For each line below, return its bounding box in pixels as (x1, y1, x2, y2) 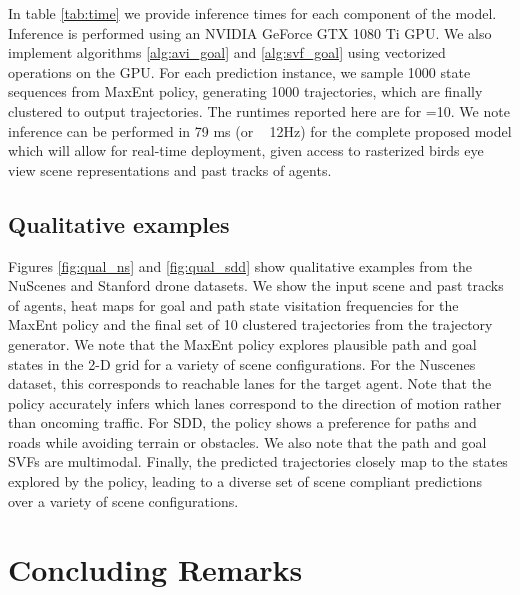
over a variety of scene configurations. (8, 490, 239, 511)
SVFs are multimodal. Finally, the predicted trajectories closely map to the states (8, 451, 508, 472)
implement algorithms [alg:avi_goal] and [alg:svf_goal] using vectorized (8, 42, 446, 63)
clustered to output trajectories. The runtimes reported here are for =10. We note (8, 100, 510, 121)
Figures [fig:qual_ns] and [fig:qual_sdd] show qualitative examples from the (8, 255, 472, 276)
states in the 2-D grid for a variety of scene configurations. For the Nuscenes (8, 353, 476, 374)
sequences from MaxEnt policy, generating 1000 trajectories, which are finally (8, 81, 483, 102)
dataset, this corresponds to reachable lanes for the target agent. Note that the (8, 373, 492, 394)
